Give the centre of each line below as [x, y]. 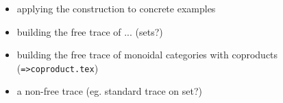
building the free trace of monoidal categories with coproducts [147, 55]
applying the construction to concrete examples [116, 8]
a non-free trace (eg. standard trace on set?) [109, 91]
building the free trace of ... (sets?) [90, 31]
